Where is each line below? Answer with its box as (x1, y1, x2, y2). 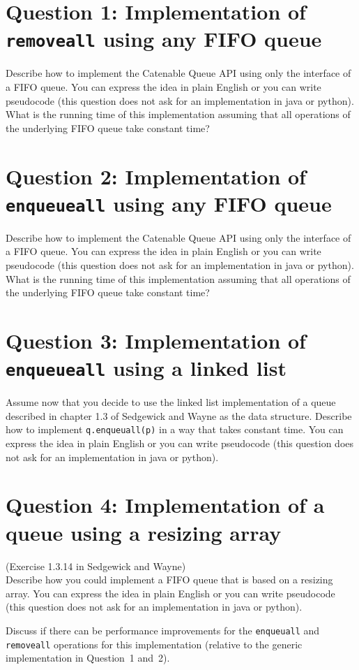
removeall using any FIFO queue (6, 24, 322, 53)
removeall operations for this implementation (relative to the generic (6, 636, 303, 651)
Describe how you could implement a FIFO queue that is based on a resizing (6, 572, 333, 587)
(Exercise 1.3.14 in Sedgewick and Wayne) (6, 558, 186, 573)
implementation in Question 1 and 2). (6, 650, 170, 665)
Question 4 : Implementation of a (6, 490, 325, 519)
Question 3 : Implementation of (6, 326, 306, 354)
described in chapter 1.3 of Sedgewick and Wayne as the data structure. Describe (6, 408, 352, 423)
